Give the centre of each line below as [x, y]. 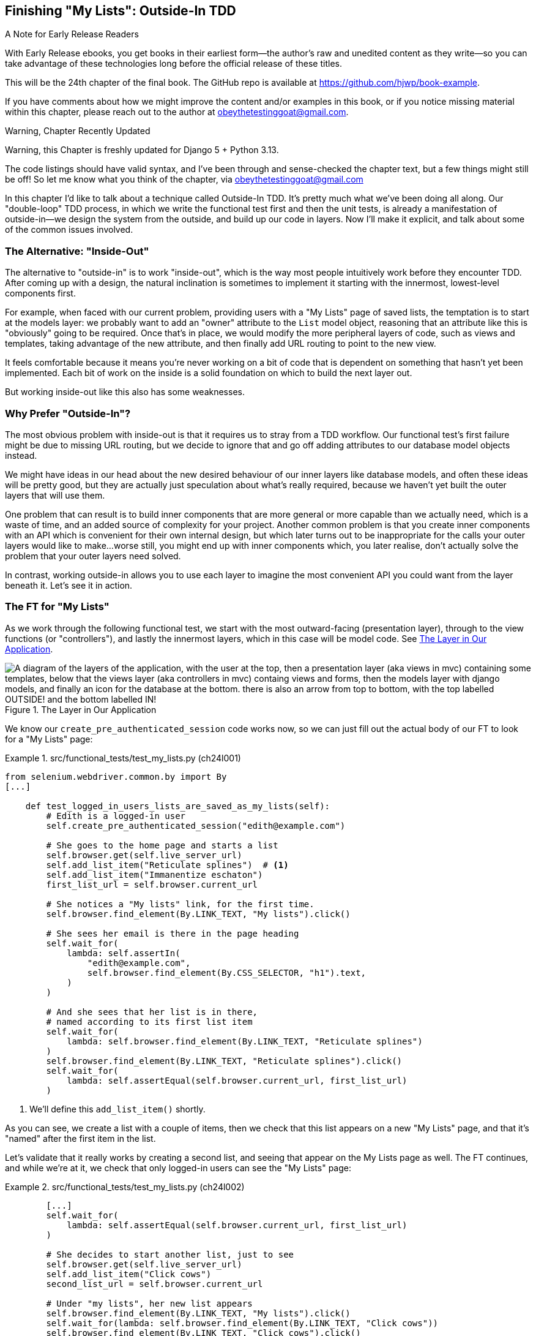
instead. [21, 455]
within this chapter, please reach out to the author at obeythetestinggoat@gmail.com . [177, 112]
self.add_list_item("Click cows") [129, 1274]
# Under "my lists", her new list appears [149, 1303]
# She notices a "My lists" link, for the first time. [180, 904]
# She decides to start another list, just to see [170, 1254]
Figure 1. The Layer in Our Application [81, 709]
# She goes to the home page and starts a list [162, 845]
